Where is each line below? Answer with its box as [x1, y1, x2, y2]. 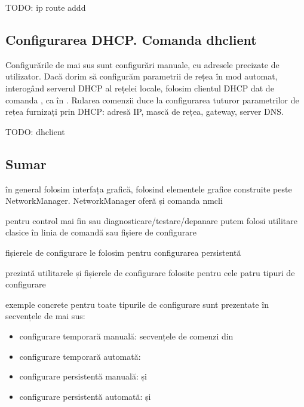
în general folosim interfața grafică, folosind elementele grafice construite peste [5, 182, 292, 195]
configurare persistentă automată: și [19, 390, 151, 402]
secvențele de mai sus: [5, 310, 85, 322]
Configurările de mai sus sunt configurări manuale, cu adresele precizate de [5, 58, 280, 71]
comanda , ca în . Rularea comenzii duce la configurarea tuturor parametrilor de [5, 93, 299, 106]
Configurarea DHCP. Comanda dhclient [5, 30, 257, 48]
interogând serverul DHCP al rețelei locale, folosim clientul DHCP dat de [5, 81, 274, 94]
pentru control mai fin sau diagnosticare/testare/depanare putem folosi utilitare [5, 214, 298, 227]
